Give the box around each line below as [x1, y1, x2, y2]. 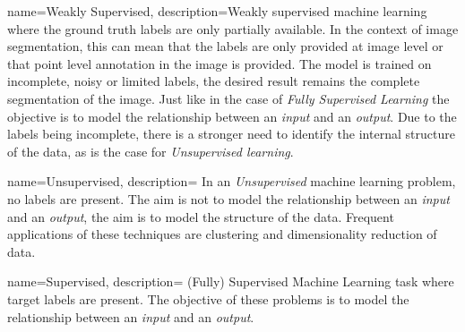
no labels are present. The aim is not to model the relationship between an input [7, 189, 450, 208]
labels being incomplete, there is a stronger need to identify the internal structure [7, 124, 455, 143]
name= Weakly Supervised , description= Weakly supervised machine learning [7, 2, 427, 20]
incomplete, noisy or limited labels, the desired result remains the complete [7, 72, 420, 90]
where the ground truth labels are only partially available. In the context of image [7, 19, 459, 38]
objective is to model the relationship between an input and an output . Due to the [7, 106, 457, 125]
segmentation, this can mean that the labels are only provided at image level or [7, 37, 443, 55]
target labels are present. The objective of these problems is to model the [7, 289, 409, 308]
